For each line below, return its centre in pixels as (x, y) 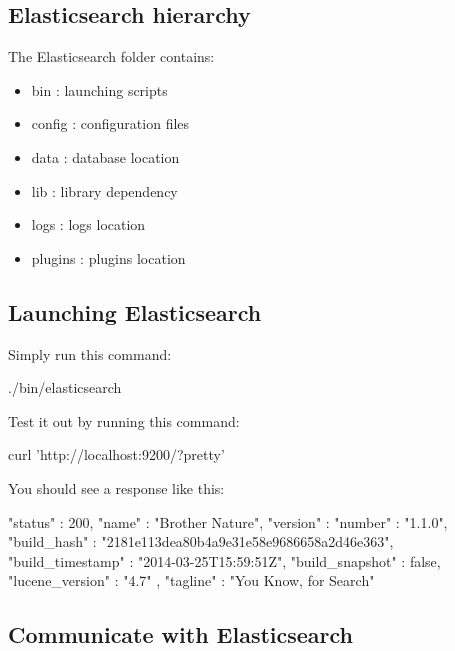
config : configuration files (110, 123)
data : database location (105, 156)
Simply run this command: (90, 353)
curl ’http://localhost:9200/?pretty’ (116, 454)
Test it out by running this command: (124, 420)
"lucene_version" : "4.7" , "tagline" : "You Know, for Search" (191, 580)
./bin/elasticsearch (65, 387)
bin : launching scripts (99, 89)
